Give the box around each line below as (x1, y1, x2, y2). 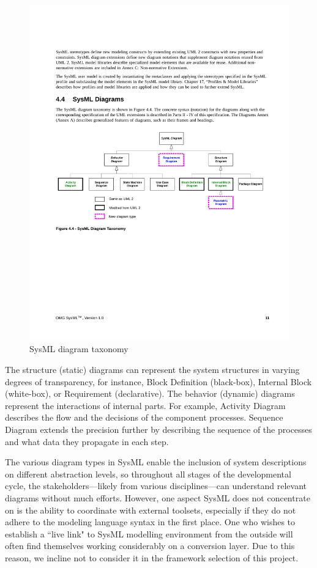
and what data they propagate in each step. (5, 435, 169, 448)
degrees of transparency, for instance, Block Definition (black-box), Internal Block (5, 375, 312, 388)
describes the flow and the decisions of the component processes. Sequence (5, 411, 283, 424)
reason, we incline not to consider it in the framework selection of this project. (5, 551, 299, 564)
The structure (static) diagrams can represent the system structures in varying (5, 363, 300, 376)
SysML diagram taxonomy (29, 342, 129, 355)
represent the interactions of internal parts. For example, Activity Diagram (5, 399, 286, 411)
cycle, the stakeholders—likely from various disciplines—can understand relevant (5, 479, 307, 492)
